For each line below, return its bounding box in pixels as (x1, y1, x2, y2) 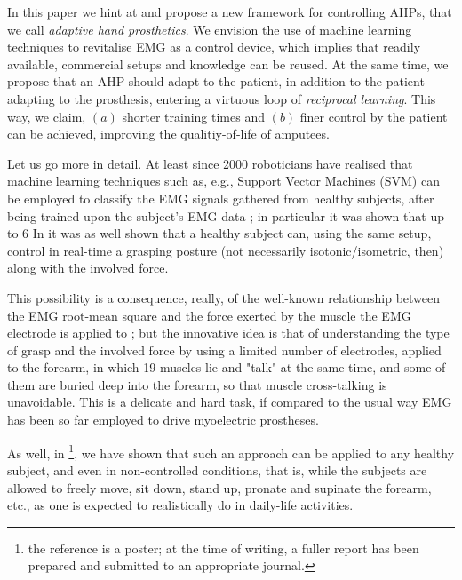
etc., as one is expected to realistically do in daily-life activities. (7, 496, 354, 514)
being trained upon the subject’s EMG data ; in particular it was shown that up (7, 206, 444, 225)
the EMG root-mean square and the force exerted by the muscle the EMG (7, 306, 411, 324)
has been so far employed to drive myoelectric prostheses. (7, 410, 319, 429)
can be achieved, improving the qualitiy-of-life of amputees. (7, 124, 330, 143)
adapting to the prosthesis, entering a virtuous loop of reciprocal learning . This (7, 89, 436, 107)
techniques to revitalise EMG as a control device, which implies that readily (7, 37, 421, 56)
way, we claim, (7, 107, 86, 125)
